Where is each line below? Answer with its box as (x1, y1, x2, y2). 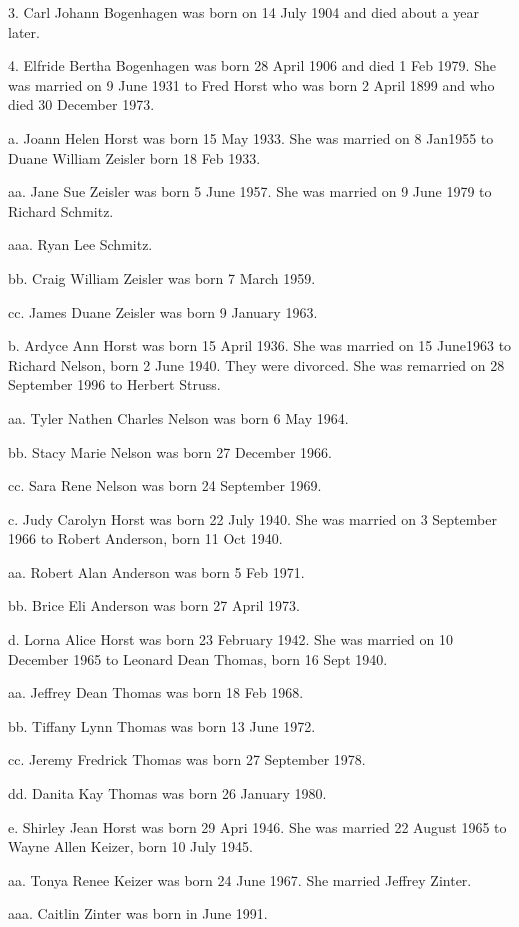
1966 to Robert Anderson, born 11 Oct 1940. (8, 528, 283, 549)
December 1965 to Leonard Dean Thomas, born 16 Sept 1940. (8, 648, 388, 669)
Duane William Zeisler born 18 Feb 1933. (8, 147, 261, 168)
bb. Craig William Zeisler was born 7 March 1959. (8, 267, 316, 288)
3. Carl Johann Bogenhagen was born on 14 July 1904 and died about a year (8, 2, 479, 22)
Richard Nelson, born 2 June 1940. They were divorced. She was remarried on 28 (8, 354, 505, 375)
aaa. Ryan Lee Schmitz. (8, 234, 153, 255)
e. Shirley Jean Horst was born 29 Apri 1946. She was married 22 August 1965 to (8, 816, 507, 837)
